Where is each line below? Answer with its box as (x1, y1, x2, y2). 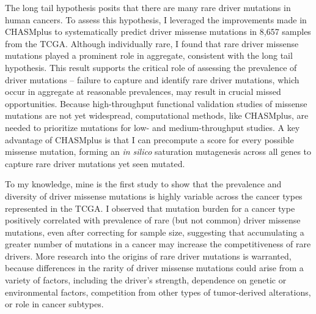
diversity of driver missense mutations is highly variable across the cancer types (5, 189, 303, 202)
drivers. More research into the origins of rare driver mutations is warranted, (5, 249, 292, 262)
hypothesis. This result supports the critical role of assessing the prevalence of (5, 61, 297, 73)
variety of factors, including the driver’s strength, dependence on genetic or (5, 274, 287, 286)
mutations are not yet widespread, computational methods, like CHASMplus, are (5, 109, 309, 122)
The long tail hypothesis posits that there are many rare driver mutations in (5, 1, 291, 13)
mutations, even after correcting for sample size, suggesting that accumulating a (5, 225, 304, 238)
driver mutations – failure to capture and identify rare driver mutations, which (5, 73, 299, 86)
